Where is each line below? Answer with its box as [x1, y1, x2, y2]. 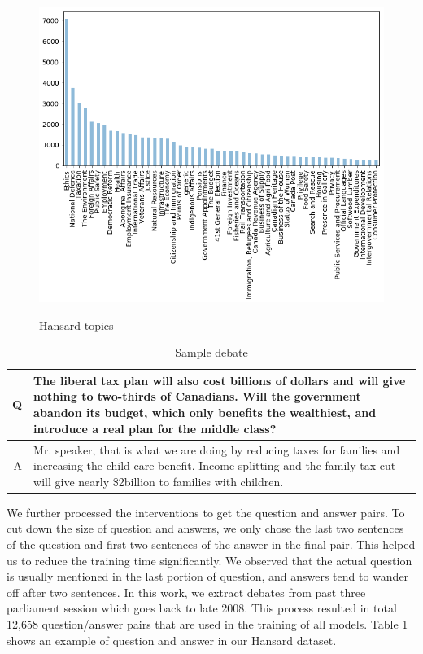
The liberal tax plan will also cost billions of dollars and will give [33, 371, 406, 388]
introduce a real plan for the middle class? [33, 419, 277, 437]
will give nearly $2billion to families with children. [33, 472, 284, 489]
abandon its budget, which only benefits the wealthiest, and [33, 404, 377, 421]
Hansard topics [39, 316, 114, 333]
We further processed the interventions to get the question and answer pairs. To [7, 503, 405, 520]
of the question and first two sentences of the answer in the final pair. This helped [7, 535, 416, 552]
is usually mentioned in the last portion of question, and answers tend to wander [7, 568, 409, 585]
